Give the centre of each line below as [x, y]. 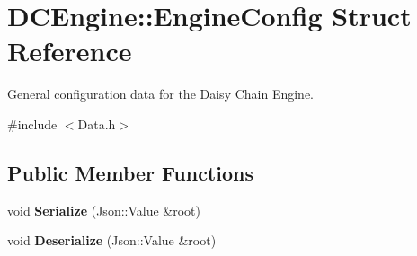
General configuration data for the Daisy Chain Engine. [161, 94]
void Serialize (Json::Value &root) [104, 210]
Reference [70, 51]
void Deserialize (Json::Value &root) [112, 240]
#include [32, 124]
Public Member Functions [130, 172]
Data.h [97, 124]
